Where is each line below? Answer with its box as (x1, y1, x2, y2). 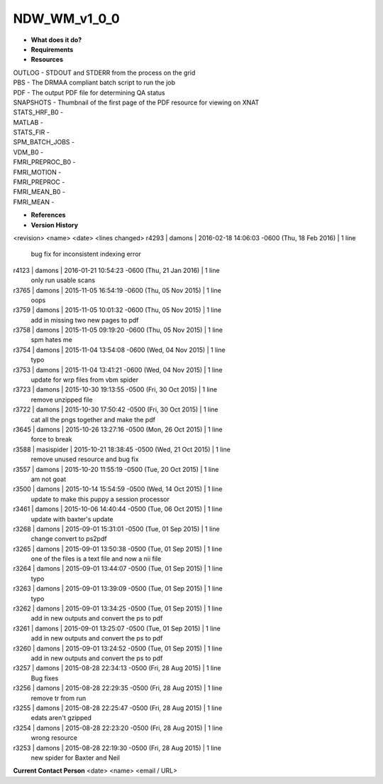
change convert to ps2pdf (30, 535, 107, 543)
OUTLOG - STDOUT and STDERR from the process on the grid (13, 68, 196, 77)
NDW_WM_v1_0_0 (13, 11, 120, 26)
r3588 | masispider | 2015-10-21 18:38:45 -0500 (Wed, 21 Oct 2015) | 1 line (13, 445, 231, 453)
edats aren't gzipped (30, 714, 92, 722)
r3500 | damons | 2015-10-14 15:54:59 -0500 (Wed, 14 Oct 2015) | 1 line (13, 485, 223, 493)
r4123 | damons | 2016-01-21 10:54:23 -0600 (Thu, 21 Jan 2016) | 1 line (13, 266, 220, 274)
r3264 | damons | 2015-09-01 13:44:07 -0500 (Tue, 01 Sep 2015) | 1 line (13, 564, 223, 573)
